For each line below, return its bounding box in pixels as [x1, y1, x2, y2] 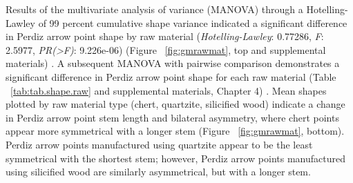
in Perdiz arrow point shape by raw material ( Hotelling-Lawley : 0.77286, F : [6, 29, 324, 44]
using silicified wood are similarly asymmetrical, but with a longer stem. [6, 164, 311, 179]
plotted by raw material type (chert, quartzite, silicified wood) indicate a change [6, 97, 345, 111]
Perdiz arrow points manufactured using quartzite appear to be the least [6, 137, 313, 151]
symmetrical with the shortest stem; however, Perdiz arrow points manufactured [6, 151, 345, 165]
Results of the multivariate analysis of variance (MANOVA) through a [6, 2, 303, 16]
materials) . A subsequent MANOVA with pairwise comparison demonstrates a [6, 56, 340, 70]
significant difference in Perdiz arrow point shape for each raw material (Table [6, 69, 336, 84]
